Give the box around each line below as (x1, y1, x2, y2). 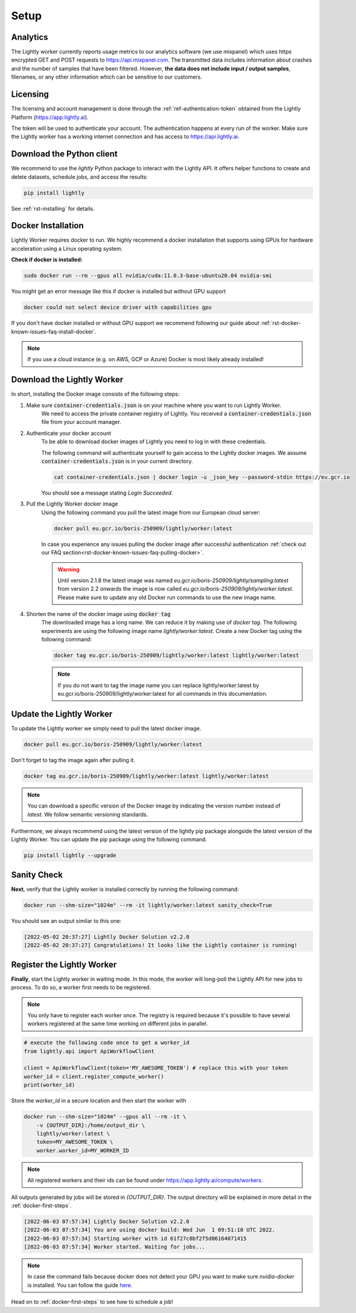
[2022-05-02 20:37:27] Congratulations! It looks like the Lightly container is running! (24, 942, 298, 949)
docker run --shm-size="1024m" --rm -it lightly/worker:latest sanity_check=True (24, 902, 273, 908)
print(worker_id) (24, 1082, 75, 1088)
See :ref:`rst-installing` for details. (11, 205, 95, 212)
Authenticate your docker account (26, 429, 112, 437)
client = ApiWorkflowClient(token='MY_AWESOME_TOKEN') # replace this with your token (24, 1065, 288, 1071)
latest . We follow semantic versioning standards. (27, 811, 148, 818)
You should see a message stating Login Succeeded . (41, 489, 173, 496)
